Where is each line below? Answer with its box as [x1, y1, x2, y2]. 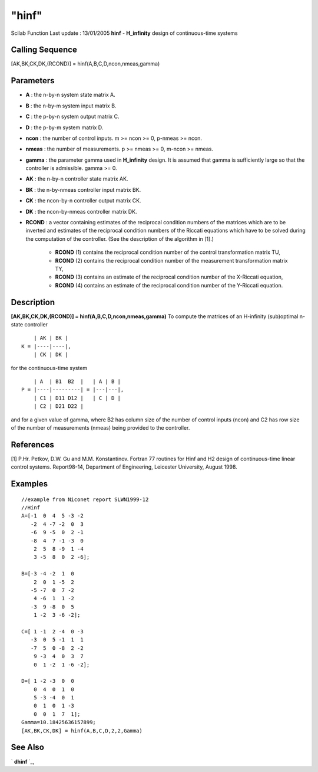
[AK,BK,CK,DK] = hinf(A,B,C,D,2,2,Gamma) [21, 727, 143, 734]
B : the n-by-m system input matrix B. [25, 102, 117, 109]
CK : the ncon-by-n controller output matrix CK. [25, 197, 141, 204]
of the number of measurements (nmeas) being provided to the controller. [11, 424, 190, 431]
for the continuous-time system [11, 364, 88, 371]
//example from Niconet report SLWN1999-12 [21, 496, 149, 503]
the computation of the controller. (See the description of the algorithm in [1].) [25, 235, 214, 242]
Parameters [11, 76, 55, 86]
